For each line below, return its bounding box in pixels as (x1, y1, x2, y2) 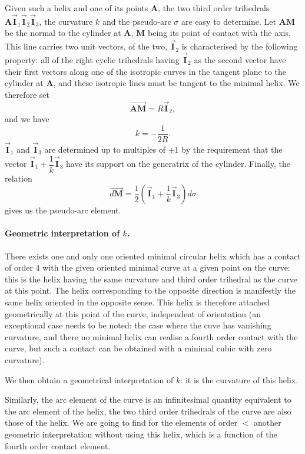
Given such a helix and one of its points (5, 2, 148, 14)
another (254, 416, 281, 429)
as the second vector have (194, 54, 286, 66)
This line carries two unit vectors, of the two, (5, 40, 168, 52)
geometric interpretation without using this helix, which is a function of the (5, 427, 277, 440)
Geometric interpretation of (5, 227, 120, 239)
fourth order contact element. (5, 439, 111, 452)
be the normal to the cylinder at (5, 27, 121, 39)
